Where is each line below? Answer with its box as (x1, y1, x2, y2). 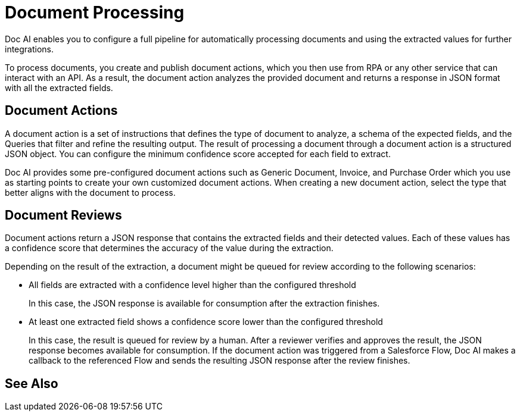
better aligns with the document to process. (5, 187, 176, 198)
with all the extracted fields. (5, 82, 113, 93)
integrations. (5, 43, 54, 54)
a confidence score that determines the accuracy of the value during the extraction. (5, 243, 334, 254)
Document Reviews (5, 208, 122, 223)
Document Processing (5, 2, 185, 23)
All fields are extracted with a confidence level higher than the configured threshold (29, 280, 356, 290)
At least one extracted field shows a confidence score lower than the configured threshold (29, 317, 383, 327)
